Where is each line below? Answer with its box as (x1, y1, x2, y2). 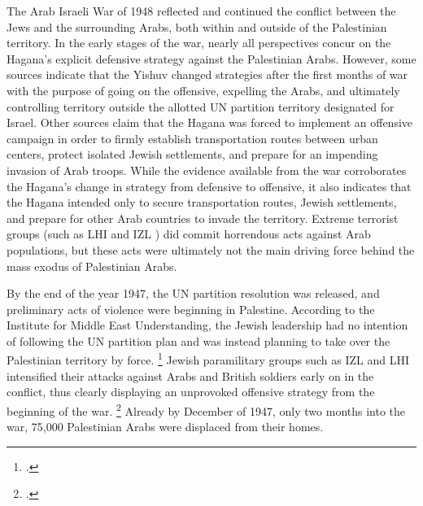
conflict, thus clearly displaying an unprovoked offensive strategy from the (7, 383, 375, 400)
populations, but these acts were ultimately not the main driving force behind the (7, 241, 415, 258)
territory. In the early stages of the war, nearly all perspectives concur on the (7, 34, 391, 51)
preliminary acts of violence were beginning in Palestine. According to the (7, 300, 375, 317)
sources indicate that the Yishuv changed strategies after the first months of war (7, 66, 408, 83)
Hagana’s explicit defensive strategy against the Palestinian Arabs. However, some (7, 50, 416, 67)
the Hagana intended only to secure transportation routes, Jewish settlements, (7, 194, 397, 211)
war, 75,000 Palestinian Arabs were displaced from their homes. (7, 418, 324, 435)
